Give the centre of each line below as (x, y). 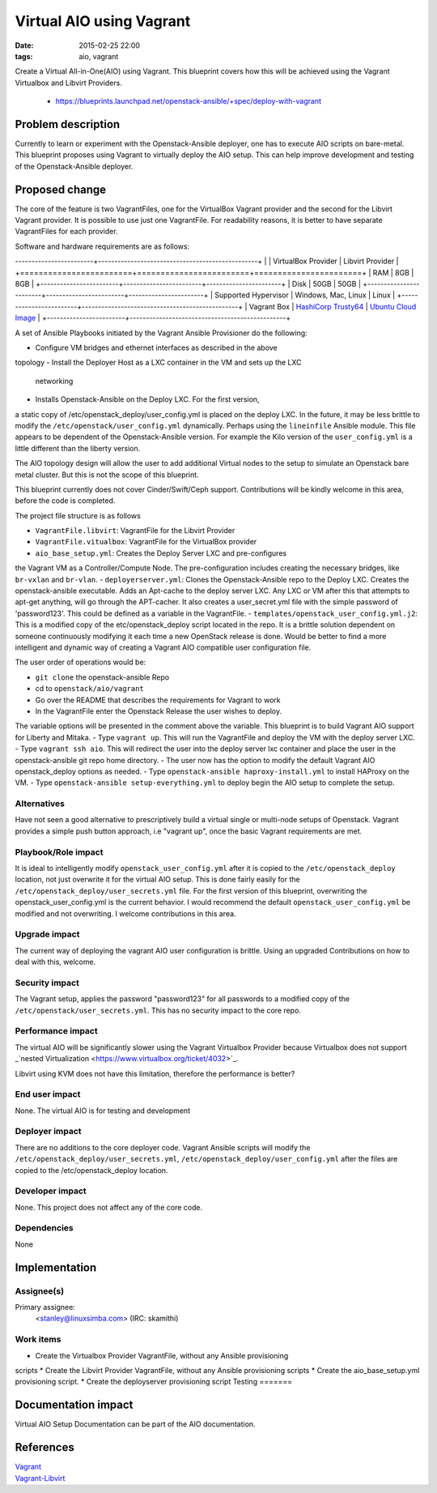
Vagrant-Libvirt (40, 1478)
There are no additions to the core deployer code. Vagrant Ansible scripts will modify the (163, 1147)
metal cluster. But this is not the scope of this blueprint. (107, 475)
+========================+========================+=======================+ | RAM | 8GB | (214, 272)
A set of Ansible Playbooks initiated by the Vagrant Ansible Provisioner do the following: (161, 333)
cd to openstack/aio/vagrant (90, 689)
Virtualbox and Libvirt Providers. (69, 83)
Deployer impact (48, 1132)
